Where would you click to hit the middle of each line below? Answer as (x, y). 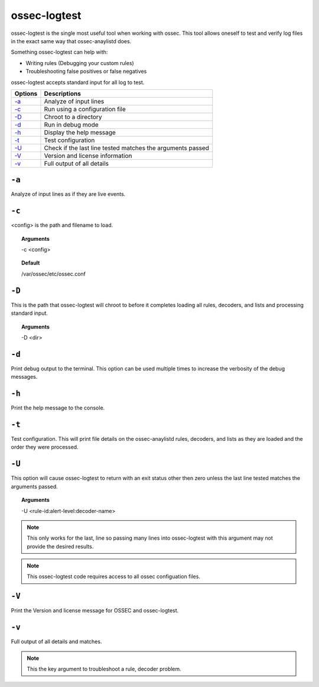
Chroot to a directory (73, 117)
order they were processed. (45, 447)
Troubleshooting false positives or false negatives (86, 72)
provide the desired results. (60, 546)
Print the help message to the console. (58, 408)
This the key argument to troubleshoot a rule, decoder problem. (104, 669)
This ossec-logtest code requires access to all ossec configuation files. (114, 576)
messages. (24, 377)
